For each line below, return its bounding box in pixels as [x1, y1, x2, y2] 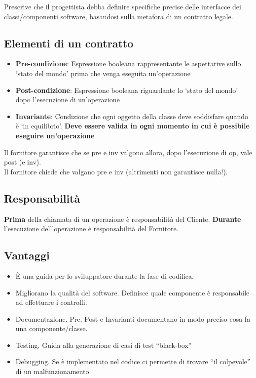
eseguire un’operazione [15, 130, 95, 140]
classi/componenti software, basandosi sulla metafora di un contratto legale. [4, 11, 233, 21]
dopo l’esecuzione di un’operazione [15, 94, 120, 105]
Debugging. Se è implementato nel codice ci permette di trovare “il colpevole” [15, 356, 251, 367]
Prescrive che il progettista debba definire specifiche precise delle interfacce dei [4, 1, 241, 11]
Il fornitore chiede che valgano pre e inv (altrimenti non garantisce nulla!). [4, 166, 228, 176]
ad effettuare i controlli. [15, 297, 87, 307]
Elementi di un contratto [4, 35, 134, 50]
